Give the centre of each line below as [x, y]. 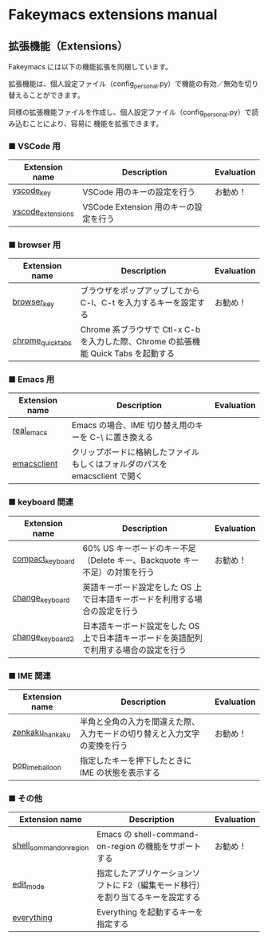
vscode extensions [43, 212]
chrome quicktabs [42, 341]
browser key [33, 302]
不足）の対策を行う [118, 572]
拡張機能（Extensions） [68, 46]
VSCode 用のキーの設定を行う [139, 191]
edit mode [28, 885]
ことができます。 [57, 95]
